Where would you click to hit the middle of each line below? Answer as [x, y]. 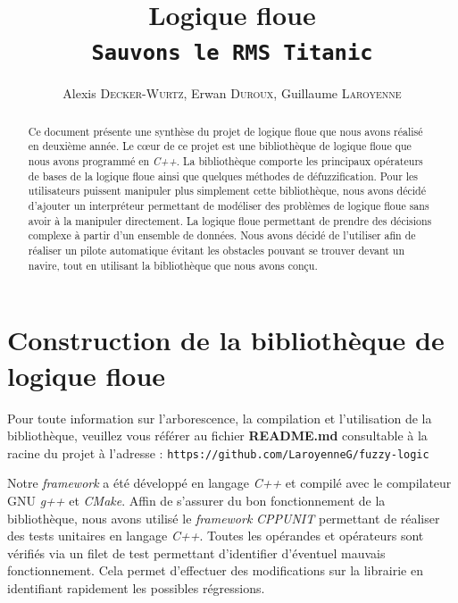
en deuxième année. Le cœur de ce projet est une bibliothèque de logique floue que [220, 146]
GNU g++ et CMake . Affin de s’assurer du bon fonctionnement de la [196, 500]
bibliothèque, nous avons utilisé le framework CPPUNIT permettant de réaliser [224, 518]
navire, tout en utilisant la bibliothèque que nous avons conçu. [173, 265]
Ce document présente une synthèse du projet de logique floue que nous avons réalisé [225, 131]
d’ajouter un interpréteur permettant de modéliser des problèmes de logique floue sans [229, 206]
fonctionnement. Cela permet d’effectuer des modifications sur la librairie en [215, 570]
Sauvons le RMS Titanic [232, 53]
